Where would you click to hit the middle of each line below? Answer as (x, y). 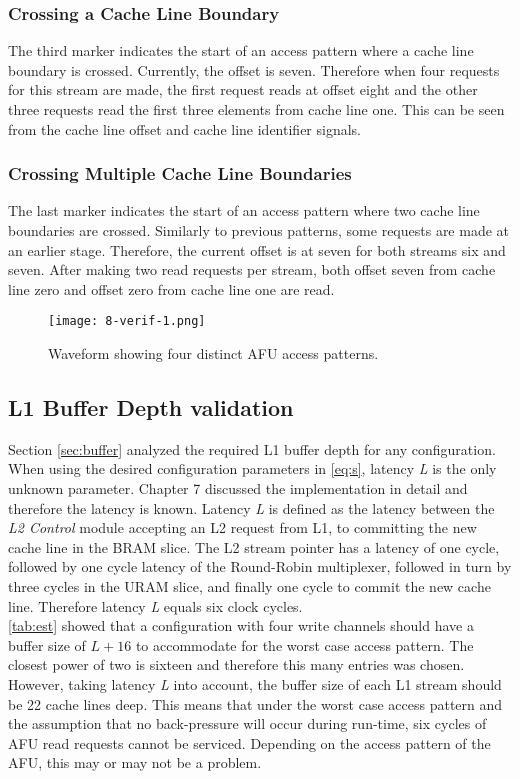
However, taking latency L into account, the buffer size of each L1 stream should (255, 683)
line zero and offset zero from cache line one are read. (171, 288)
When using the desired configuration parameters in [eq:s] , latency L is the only (252, 468)
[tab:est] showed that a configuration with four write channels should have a (241, 625)
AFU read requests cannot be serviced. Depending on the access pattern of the (249, 742)
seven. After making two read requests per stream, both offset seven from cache (252, 269)
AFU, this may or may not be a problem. (135, 762)
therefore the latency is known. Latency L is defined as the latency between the (251, 507)
